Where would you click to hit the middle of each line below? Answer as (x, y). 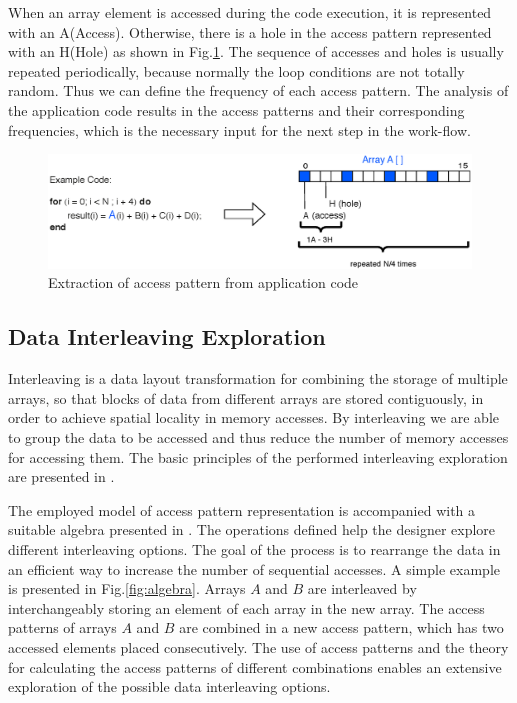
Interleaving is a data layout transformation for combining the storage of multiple (258, 378)
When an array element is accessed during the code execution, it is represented (250, 12)
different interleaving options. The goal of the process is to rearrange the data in (254, 548)
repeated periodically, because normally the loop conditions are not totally (236, 70)
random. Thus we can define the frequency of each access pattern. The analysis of (258, 90)
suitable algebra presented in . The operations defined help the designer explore (252, 529)
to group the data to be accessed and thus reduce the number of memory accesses (258, 437)
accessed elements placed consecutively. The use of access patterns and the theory (258, 646)
